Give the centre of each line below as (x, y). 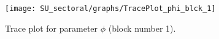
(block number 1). (142, 28)
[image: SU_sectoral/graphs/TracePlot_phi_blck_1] (110, 9)
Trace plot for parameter (52, 28)
